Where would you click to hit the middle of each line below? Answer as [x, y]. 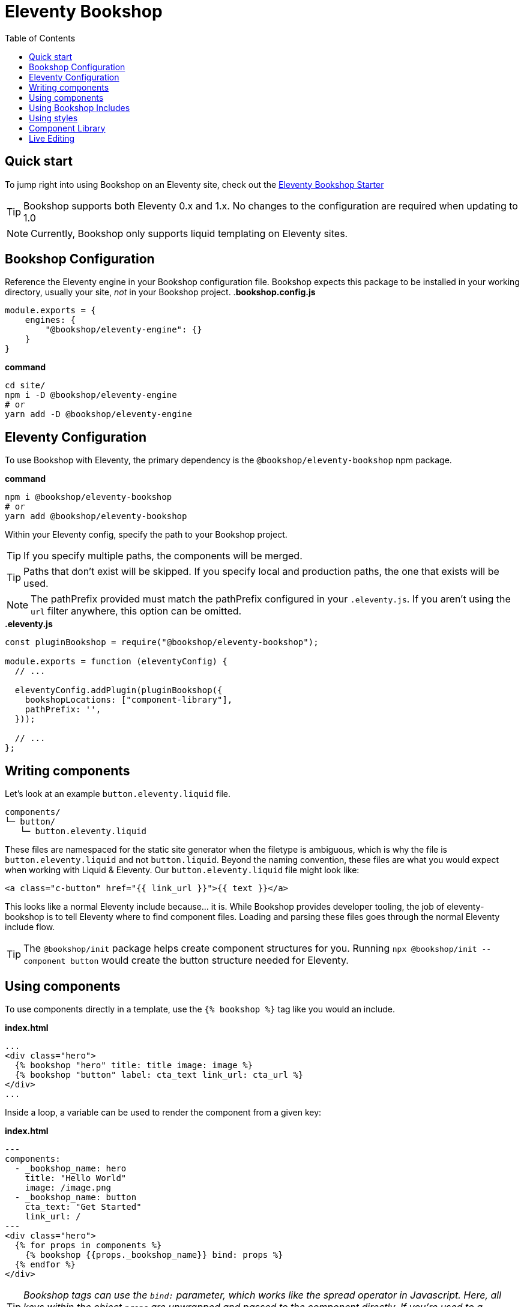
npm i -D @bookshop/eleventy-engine [91, 395]
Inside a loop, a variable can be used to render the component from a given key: [163, 1112]
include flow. [30, 927]
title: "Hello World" [76, 1178]
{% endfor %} [45, 1264]
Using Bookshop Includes [80, 107]
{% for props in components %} [88, 1245]
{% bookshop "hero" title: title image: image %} [134, 1065]
